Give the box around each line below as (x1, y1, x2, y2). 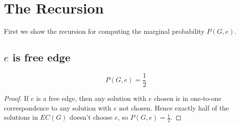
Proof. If (4, 93, 29, 103)
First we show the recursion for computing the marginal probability (4, 26, 205, 36)
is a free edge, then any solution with (36, 93, 146, 103)
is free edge (12, 50, 71, 65)
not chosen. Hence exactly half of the (119, 102, 229, 112)
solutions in (4, 112, 38, 122)
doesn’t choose (69, 112, 112, 122)
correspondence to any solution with (4, 102, 112, 112)
